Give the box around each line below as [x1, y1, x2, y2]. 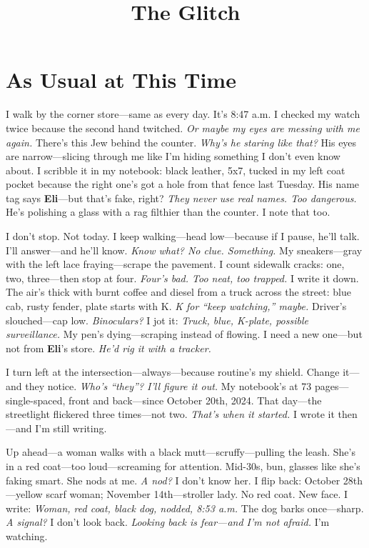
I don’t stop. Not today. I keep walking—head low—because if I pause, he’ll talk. [6, 229, 360, 244]
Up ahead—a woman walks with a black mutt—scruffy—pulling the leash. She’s [6, 444, 355, 459]
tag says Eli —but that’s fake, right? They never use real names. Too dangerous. [6, 190, 357, 205]
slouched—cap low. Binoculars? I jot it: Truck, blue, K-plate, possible [6, 312, 308, 327]
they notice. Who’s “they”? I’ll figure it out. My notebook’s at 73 [25, 379, 312, 393]
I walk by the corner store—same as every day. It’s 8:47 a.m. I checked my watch [6, 106, 360, 121]
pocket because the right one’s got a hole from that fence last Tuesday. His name [6, 176, 360, 191]
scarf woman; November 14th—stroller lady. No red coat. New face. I [46, 487, 348, 502]
